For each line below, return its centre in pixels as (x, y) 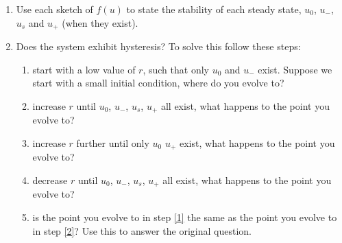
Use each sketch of (54, 9)
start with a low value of (84, 69)
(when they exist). (100, 22)
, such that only (176, 69)
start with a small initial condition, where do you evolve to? (158, 83)
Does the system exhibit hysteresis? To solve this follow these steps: (158, 46)
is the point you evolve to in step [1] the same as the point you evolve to (185, 217)
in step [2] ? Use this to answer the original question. (142, 230)
